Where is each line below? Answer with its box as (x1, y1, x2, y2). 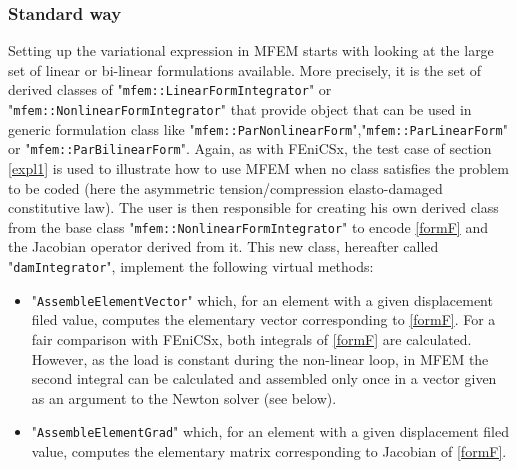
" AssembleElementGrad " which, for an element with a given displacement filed (31, 421, 509, 442)
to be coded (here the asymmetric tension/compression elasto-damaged (8, 177, 443, 198)
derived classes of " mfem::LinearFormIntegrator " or (8, 79, 332, 100)
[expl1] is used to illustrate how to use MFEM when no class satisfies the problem (8, 158, 509, 179)
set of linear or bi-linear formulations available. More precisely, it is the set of (8, 59, 482, 80)
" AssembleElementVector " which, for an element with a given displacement (31, 289, 493, 310)
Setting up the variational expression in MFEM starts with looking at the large (8, 40, 494, 61)
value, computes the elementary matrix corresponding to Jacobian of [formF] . (31, 441, 507, 461)
